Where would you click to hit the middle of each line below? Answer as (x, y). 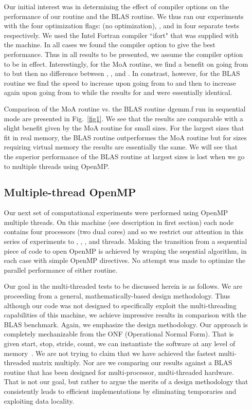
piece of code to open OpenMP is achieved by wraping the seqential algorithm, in (125, 251)
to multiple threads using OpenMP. (57, 166)
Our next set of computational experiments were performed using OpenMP (116, 213)
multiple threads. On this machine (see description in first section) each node (119, 222)
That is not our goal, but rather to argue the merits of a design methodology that (126, 381)
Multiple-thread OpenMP (70, 192)
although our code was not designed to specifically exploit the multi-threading (120, 305)
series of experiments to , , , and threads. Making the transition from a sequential (126, 241)
